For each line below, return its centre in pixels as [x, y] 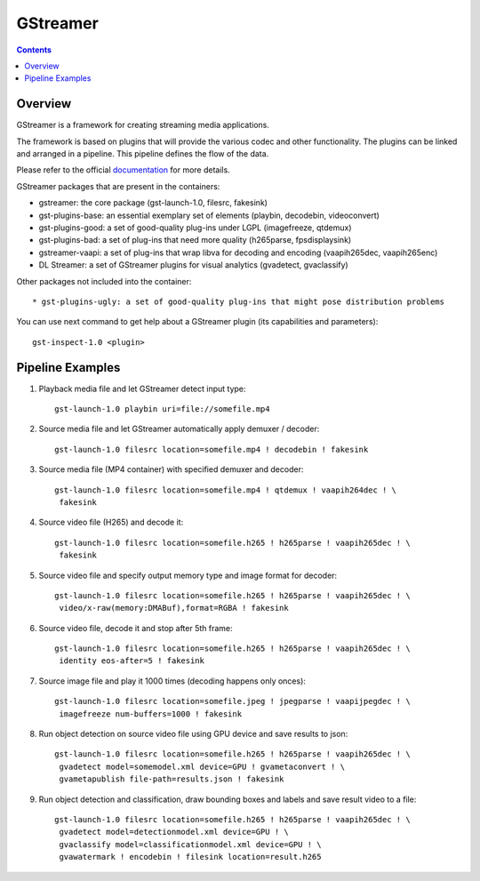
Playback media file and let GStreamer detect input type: [142, 388]
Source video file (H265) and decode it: [111, 522]
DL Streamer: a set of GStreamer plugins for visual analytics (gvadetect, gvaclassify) [193, 265]
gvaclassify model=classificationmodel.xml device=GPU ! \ [190, 844]
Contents [34, 50]
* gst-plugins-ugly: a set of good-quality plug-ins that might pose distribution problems [238, 301]
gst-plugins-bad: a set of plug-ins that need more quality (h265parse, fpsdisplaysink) [195, 240]
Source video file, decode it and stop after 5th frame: [136, 628]
